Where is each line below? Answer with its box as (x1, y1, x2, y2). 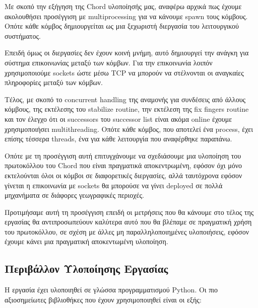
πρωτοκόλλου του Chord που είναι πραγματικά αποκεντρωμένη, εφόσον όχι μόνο (5, 160, 242, 171)
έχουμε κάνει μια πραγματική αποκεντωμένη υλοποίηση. (5, 236, 168, 247)
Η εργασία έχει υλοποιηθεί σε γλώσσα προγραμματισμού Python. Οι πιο (5, 284, 218, 295)
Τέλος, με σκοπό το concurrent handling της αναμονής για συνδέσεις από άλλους (5, 94, 246, 104)
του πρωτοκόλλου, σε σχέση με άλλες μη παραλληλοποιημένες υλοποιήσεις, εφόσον (5, 226, 249, 237)
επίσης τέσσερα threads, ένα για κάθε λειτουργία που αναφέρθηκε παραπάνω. (5, 133, 232, 144)
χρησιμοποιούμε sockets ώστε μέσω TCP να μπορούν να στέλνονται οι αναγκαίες (5, 67, 244, 78)
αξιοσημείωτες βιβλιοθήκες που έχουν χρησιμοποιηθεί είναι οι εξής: (5, 294, 202, 304)
